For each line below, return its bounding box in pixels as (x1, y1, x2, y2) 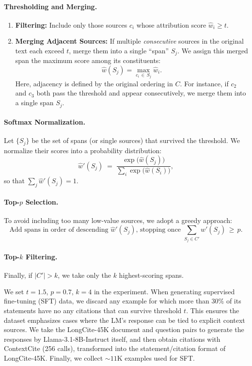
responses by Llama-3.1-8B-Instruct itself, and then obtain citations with (4, 334, 220, 344)
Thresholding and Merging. (4, 1, 97, 11)
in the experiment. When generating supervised (94, 286, 235, 296)
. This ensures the (186, 305, 239, 315)
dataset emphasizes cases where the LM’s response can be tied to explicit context (4, 315, 245, 325)
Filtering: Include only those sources (15, 19, 127, 30)
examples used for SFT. (125, 352, 195, 363)
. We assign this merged (177, 45, 248, 55)
